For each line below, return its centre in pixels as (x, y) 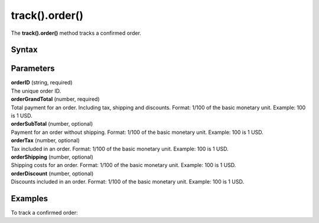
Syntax (24, 50)
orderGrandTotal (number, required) (55, 99)
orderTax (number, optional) (45, 140)
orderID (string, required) (42, 83)
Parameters (33, 69)
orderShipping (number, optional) (52, 157)
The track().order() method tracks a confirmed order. (76, 33)
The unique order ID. (36, 91)
